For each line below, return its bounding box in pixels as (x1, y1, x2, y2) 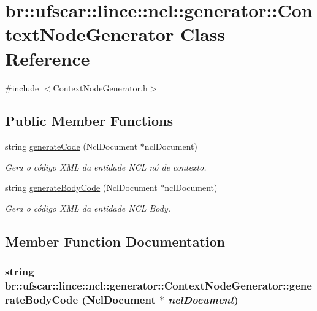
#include (5, 81, 39, 94)
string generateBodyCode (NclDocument (5, 181, 158, 194)
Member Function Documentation (5, 232, 226, 251)
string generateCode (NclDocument (5, 140, 138, 153)
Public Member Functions (5, 111, 173, 130)
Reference (5, 45, 90, 71)
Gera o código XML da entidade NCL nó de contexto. (5, 160, 207, 173)
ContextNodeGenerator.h (53, 81, 148, 94)
